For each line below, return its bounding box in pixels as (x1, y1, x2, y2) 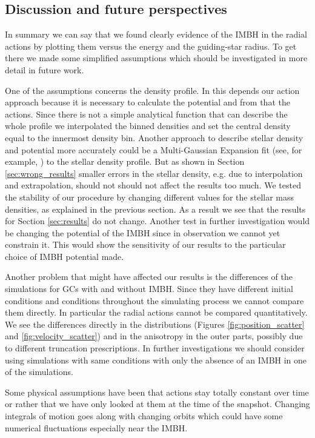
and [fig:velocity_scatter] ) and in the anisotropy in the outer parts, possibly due (5, 330, 303, 342)
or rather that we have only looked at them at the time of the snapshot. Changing (5, 397, 310, 410)
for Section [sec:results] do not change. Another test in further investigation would (5, 214, 310, 227)
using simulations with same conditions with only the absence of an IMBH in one (5, 353, 307, 366)
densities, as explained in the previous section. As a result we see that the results (5, 202, 306, 215)
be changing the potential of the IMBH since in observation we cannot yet (5, 226, 280, 239)
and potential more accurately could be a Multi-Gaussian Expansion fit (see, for (5, 143, 302, 156)
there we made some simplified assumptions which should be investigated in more (5, 51, 308, 64)
